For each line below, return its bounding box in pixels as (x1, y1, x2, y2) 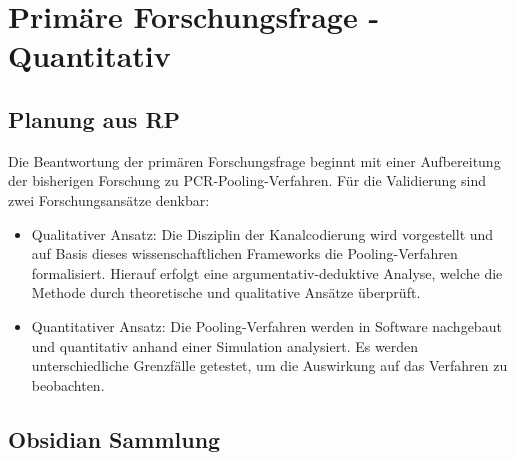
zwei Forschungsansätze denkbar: (8, 189, 210, 210)
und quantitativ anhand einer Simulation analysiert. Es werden (31, 335, 419, 356)
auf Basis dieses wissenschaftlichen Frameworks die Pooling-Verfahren (31, 243, 458, 264)
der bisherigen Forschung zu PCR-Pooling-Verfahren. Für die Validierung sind (8, 170, 487, 191)
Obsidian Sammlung (8, 423, 221, 454)
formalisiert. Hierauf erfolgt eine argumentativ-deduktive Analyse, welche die (31, 262, 503, 283)
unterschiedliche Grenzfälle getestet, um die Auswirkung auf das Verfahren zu (31, 355, 508, 376)
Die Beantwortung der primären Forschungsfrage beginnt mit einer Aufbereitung (8, 150, 501, 171)
